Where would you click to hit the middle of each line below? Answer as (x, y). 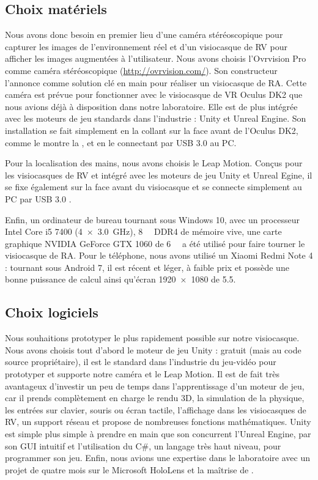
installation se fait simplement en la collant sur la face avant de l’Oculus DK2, (152, 130)
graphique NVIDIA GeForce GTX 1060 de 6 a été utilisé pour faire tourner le (155, 243)
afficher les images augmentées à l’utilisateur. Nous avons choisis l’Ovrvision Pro (156, 58)
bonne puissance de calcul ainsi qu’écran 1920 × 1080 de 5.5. (120, 279)
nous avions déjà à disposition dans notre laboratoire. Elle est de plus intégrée (151, 106)
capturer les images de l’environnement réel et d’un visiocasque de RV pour (146, 46)
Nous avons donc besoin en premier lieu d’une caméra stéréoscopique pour (144, 35)
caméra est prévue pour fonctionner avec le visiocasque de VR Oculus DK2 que (154, 94)
